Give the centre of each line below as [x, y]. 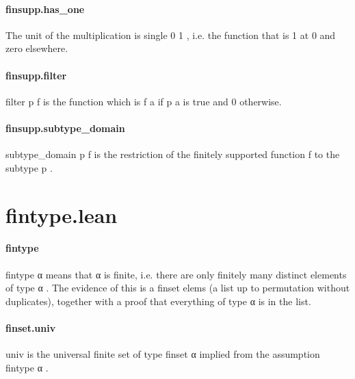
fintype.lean [62, 214]
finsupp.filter [36, 75]
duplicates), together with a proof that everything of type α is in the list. [158, 301]
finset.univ [31, 327]
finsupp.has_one [45, 9]
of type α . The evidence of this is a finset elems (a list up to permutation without [178, 288]
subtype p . [29, 167]
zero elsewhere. [37, 48]
